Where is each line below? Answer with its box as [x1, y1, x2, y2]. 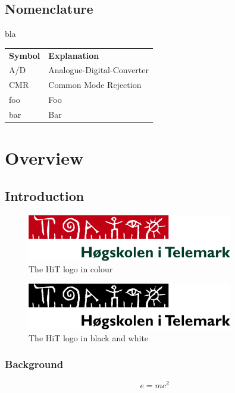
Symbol [9, 49, 40, 61]
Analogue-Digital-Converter [48, 64, 149, 76]
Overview [5, 146, 84, 170]
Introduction [5, 186, 84, 205]
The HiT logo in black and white [29, 331, 149, 344]
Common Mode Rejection [48, 78, 142, 91]
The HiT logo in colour [29, 263, 113, 275]
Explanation [48, 49, 99, 61]
